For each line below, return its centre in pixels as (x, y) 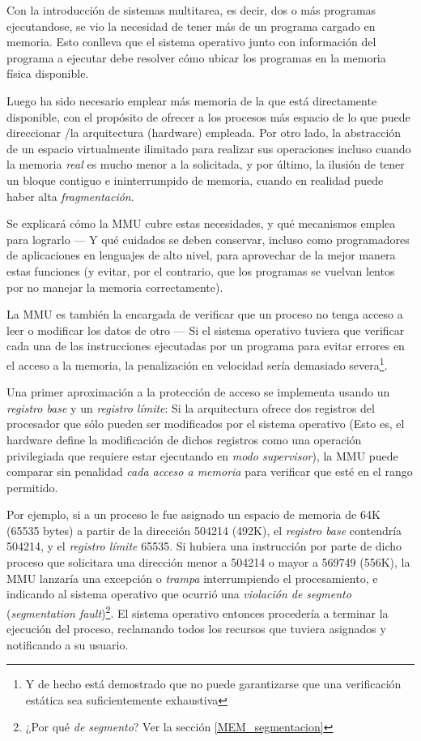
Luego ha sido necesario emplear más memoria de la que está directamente (192, 100)
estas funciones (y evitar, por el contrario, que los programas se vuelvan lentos (201, 270)
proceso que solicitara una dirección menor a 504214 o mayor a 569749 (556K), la (208, 562)
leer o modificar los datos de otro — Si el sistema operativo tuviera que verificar (206, 330)
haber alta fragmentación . (70, 196)
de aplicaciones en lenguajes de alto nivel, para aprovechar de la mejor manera (201, 255)
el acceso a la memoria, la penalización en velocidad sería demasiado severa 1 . (197, 363)
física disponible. (48, 73)
